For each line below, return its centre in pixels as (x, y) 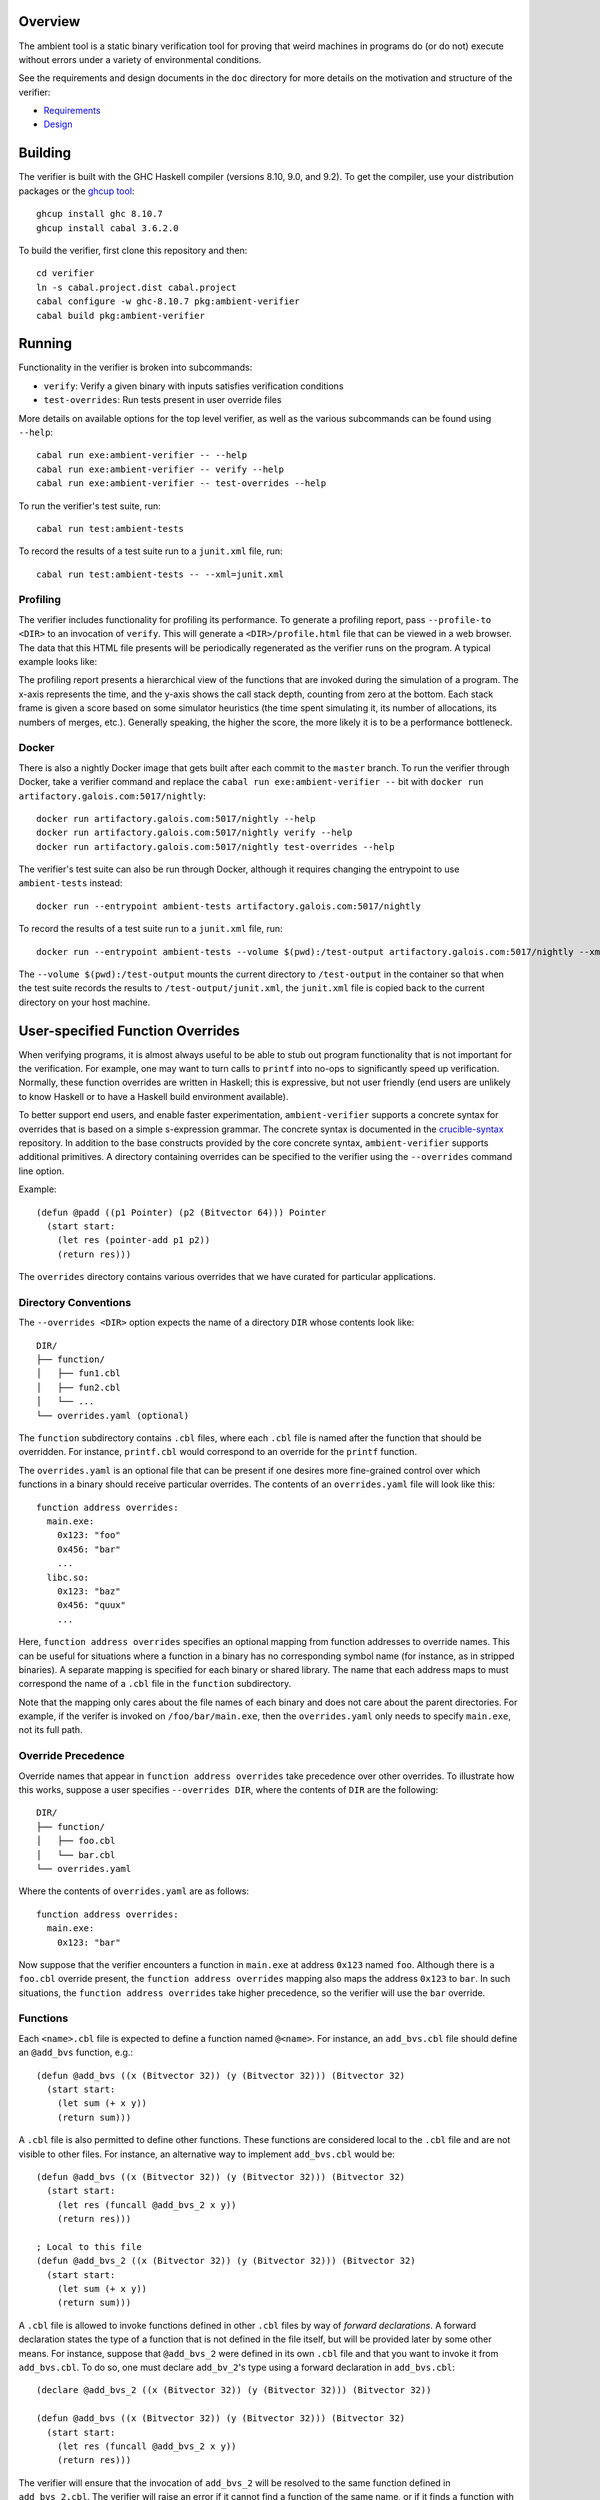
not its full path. (50, 1730)
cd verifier (65, 273)
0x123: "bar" (88, 1942)
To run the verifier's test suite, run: (90, 506)
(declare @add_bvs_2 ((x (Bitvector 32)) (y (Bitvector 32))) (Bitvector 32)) (234, 2390)
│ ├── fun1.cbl (78, 1373)
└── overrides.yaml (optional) (113, 1415)
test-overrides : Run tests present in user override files (162, 400)
